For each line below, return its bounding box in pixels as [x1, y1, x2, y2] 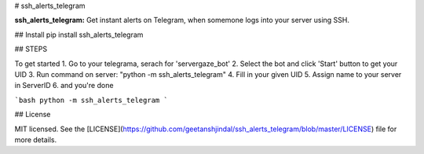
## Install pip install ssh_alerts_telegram [14, 30, 144, 39]
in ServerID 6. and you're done [14, 81, 114, 90]
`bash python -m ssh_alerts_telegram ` [14, 95, 168, 104]
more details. [14, 134, 57, 145]
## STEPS [14, 44, 47, 54]
